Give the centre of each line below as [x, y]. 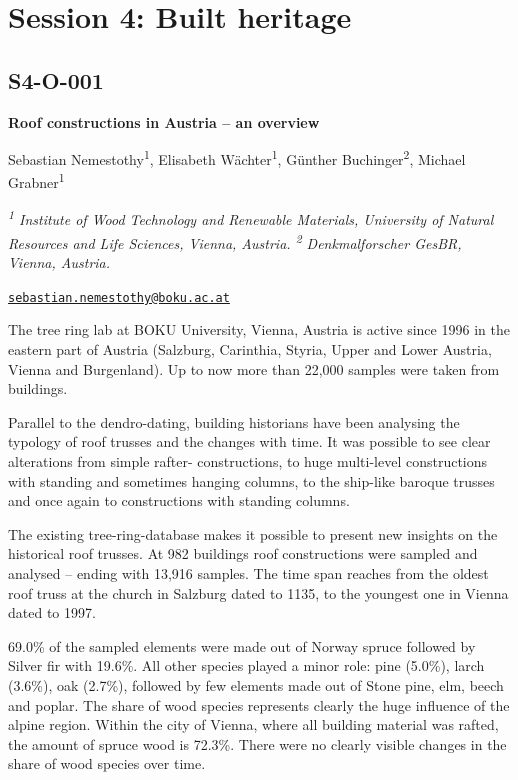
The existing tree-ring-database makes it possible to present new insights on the [253, 533]
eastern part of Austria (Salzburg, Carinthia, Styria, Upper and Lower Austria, [250, 349]
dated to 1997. [52, 612]
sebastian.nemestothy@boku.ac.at [119, 297]
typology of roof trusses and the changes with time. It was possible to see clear [249, 441]
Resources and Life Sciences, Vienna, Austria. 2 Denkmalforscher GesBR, [235, 241]
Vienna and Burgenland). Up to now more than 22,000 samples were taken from [254, 368]
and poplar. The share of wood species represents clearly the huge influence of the [259, 704]
